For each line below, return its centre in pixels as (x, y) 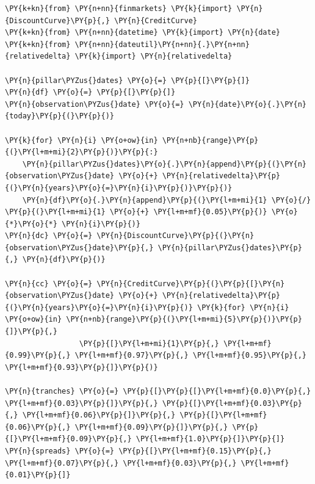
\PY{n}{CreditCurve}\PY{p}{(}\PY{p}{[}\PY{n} (191, 284)
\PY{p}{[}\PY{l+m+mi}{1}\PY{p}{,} (149, 343)
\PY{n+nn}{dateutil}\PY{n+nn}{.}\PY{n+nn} (162, 44)
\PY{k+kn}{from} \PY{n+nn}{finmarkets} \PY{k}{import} (119, 9)
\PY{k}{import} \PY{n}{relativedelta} (154, 56)
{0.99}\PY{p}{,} (38, 356)
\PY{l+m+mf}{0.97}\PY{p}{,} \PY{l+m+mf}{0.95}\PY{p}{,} (190, 356)
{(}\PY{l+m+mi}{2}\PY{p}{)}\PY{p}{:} (81, 152)
